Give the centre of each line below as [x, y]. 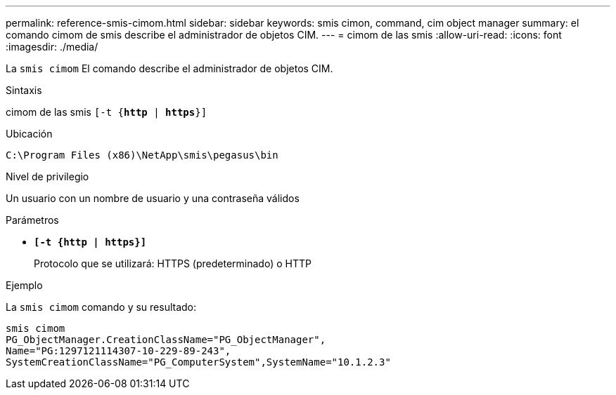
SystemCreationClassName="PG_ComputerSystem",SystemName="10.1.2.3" [198, 362]
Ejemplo [24, 285]
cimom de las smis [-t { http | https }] [107, 112]
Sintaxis [24, 90]
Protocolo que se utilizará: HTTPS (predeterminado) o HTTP [173, 263]
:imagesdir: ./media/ [52, 47]
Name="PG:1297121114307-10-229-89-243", [118, 351]
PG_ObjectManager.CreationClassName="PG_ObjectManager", [166, 340]
